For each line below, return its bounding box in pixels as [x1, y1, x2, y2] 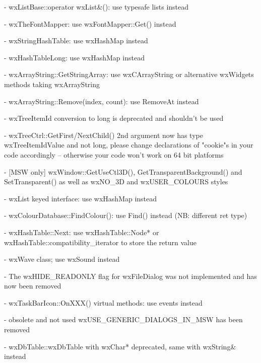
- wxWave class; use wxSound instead [4, 254, 120, 264]
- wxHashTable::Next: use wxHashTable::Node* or [4, 227, 159, 237]
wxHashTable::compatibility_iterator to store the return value [4, 237, 197, 247]
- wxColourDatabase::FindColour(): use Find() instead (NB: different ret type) [4, 210, 247, 221]
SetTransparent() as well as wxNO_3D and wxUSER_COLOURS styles [4, 176, 228, 187]
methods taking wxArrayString [4, 79, 100, 89]
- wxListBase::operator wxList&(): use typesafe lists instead [4, 2, 189, 12]
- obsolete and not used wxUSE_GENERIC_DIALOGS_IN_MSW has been [4, 314, 243, 325]
